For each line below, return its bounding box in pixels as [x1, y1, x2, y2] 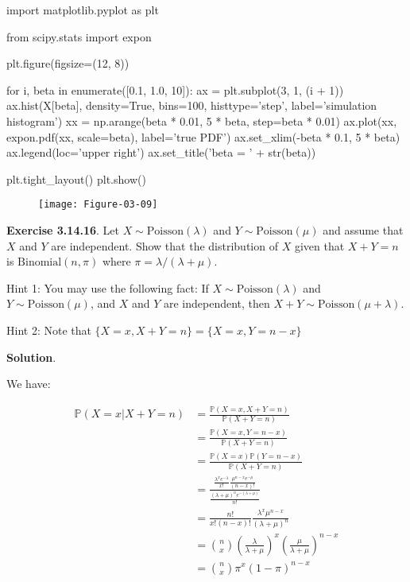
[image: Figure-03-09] [38, 199, 158, 211]
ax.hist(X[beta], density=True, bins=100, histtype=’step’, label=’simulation [6, 97, 377, 114]
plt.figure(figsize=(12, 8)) [6, 55, 130, 72]
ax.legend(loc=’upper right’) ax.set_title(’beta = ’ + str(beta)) [6, 144, 316, 161]
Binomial [17, 257, 62, 269]
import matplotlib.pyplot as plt [6, 2, 159, 17]
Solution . [6, 348, 56, 365]
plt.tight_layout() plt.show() [6, 170, 146, 187]
